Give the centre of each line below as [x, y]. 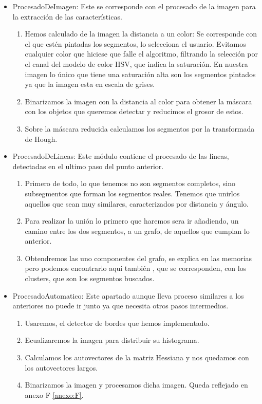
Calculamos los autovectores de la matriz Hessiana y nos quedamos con [137, 357]
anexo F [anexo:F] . [54, 394]
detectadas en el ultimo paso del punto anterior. [88, 166]
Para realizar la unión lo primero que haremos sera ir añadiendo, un [132, 221]
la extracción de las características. [67, 16]
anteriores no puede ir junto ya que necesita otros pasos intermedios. [120, 306]
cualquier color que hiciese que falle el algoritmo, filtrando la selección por [141, 54]
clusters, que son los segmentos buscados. [90, 278]
